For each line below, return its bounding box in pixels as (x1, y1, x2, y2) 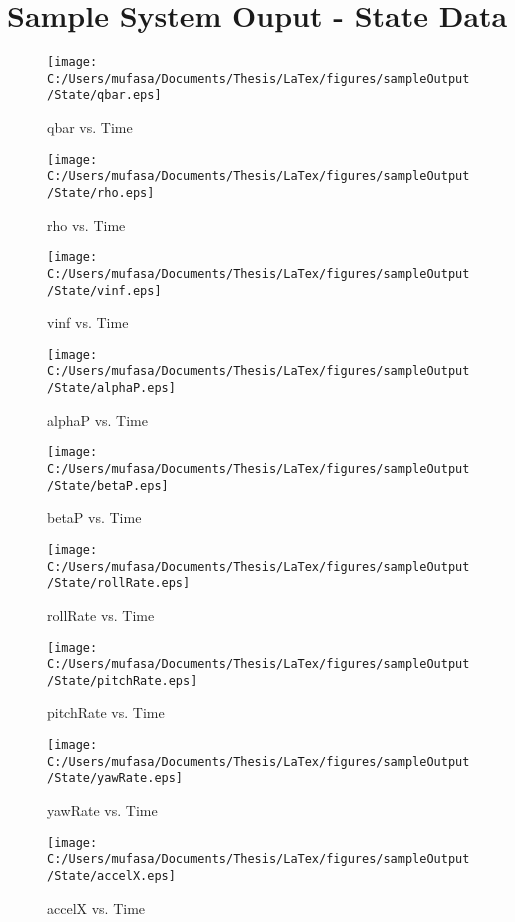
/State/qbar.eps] (47, 88, 162, 103)
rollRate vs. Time (47, 604, 155, 625)
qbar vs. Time (47, 117, 133, 138)
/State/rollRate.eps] (47, 576, 191, 591)
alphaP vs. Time (47, 409, 148, 430)
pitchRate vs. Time (47, 702, 165, 723)
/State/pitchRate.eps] (47, 673, 198, 688)
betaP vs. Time (47, 507, 142, 528)
